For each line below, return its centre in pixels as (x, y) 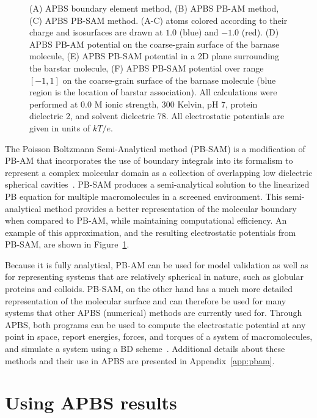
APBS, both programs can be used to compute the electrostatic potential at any (155, 324)
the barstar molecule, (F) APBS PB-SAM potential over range (147, 68)
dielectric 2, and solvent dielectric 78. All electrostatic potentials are (157, 116)
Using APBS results (91, 402)
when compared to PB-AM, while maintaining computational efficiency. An (146, 220)
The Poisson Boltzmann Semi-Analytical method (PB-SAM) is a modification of (155, 148)
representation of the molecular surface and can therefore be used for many (146, 300)
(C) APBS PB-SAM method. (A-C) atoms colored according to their (158, 20)
